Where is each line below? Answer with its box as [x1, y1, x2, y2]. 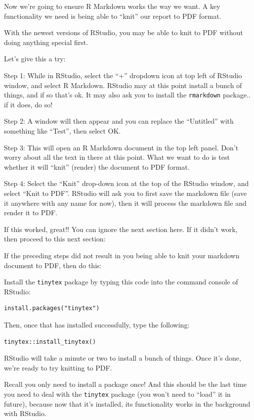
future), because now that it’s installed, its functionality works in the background [4, 398, 251, 409]
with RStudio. [4, 408, 46, 419]
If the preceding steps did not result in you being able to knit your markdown [4, 250, 240, 260]
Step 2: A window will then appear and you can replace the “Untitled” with [4, 116, 234, 126]
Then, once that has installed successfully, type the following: [4, 319, 190, 329]
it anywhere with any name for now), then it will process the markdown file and [4, 197, 247, 208]
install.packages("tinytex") [4, 305, 100, 312]
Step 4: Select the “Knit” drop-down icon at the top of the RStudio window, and [4, 178, 249, 188]
